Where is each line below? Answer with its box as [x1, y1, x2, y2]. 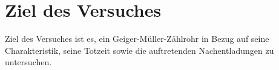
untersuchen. [5, 56, 52, 68]
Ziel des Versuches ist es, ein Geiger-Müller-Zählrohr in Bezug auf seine [5, 32, 269, 45]
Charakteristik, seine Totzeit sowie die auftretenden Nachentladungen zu [5, 44, 274, 56]
